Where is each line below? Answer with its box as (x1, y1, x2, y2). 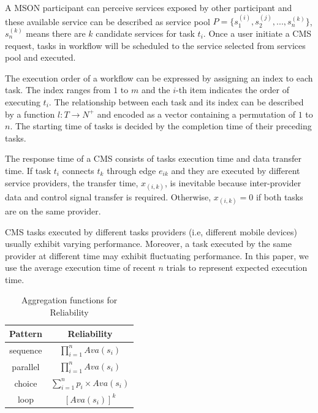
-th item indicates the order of (176, 83, 289, 96)
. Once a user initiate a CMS (203, 27, 312, 39)
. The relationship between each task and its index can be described (48, 95, 304, 108)
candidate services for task (96, 27, 195, 39)
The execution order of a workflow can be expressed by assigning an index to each (5, 71, 313, 84)
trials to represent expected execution (166, 261, 308, 274)
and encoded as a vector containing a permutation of (97, 107, 295, 120)
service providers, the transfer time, (5, 176, 138, 189)
